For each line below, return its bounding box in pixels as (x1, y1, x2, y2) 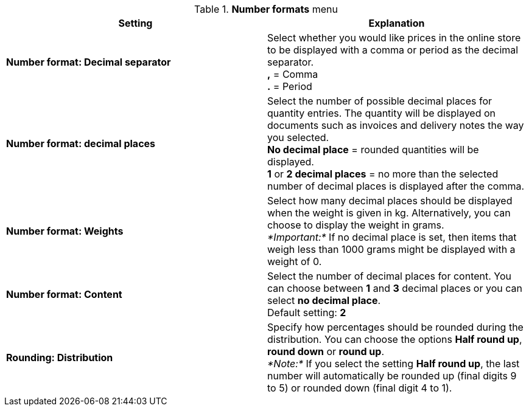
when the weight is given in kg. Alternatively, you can (267, 207, 511, 219)
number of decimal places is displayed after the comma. (267, 180, 525, 192)
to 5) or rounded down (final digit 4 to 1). (267, 382, 452, 394)
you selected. (267, 131, 329, 143)
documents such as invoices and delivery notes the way (267, 119, 524, 131)
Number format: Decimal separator (6, 56, 171, 68)
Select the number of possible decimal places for (267, 95, 492, 107)
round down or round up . (267, 345, 384, 357)
